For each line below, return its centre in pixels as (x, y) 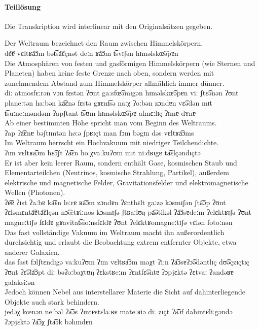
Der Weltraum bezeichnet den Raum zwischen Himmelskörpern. (104, 43)
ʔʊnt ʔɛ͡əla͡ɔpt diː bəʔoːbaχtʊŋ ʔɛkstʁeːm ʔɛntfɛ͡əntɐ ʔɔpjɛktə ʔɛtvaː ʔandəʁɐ (119, 272)
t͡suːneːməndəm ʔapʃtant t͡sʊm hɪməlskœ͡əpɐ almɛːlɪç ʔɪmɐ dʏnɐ (100, 112)
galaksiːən (20, 282)
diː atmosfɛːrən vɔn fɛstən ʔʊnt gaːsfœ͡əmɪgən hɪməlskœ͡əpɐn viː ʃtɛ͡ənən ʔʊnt (122, 93)
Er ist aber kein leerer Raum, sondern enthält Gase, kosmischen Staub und (121, 162)
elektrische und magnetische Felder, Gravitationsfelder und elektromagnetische (126, 182)
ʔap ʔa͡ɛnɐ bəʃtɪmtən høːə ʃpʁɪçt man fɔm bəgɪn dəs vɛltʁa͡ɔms (99, 132)
